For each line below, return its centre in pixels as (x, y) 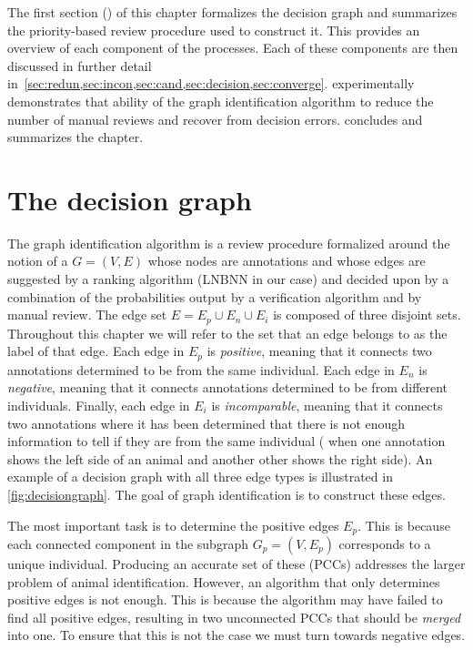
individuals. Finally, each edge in (99, 405)
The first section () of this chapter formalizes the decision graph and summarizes (232, 12)
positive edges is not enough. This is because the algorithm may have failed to (225, 599)
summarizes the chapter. (75, 137)
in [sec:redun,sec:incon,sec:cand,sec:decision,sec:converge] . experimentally (211, 83)
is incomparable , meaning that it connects (327, 405)
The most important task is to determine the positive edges (173, 525)
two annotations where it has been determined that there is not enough (206, 423)
